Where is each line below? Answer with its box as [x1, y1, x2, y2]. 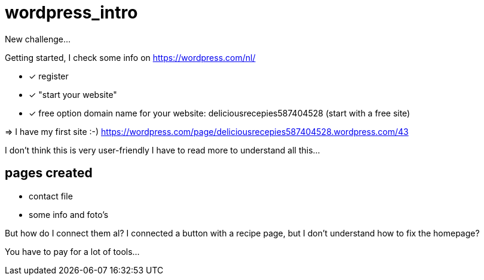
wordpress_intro [5, 2, 138, 23]
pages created [5, 165, 93, 181]
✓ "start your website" [29, 89, 117, 100]
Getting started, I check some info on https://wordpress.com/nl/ [5, 52, 256, 63]
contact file [29, 190, 73, 201]
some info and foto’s [29, 209, 109, 220]
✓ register [29, 70, 69, 81]
